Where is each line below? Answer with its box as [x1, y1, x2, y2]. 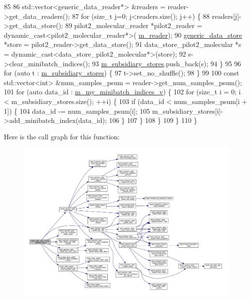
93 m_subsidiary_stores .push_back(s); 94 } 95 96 [92, 58, 241, 68]
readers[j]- [212, 11, 241, 21]
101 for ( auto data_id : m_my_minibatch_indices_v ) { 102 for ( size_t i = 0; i [4, 87, 241, 97]
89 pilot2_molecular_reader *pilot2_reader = [65, 20, 202, 30]
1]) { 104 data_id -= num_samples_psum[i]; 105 [4, 105, 150, 116]
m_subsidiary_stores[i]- [152, 105, 223, 116]
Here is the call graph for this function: [4, 131, 120, 141]
